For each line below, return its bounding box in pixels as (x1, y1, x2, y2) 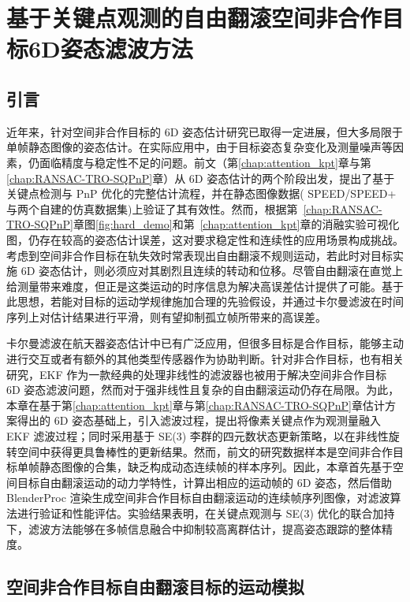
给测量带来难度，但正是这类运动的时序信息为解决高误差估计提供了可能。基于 (6, 277, 404, 294)
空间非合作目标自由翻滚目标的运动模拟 (6, 574, 304, 599)
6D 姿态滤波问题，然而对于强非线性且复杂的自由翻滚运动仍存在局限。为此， (6, 381, 400, 398)
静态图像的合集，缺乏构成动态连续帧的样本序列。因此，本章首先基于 (39, 459, 393, 475)
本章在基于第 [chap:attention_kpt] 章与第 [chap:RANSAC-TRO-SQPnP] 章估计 (6, 396, 385, 413)
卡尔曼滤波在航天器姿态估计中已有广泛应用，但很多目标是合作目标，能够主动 (6, 335, 404, 351)
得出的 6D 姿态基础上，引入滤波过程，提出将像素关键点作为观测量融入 (17, 412, 382, 429)
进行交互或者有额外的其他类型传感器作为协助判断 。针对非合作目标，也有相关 (6, 351, 404, 367)
